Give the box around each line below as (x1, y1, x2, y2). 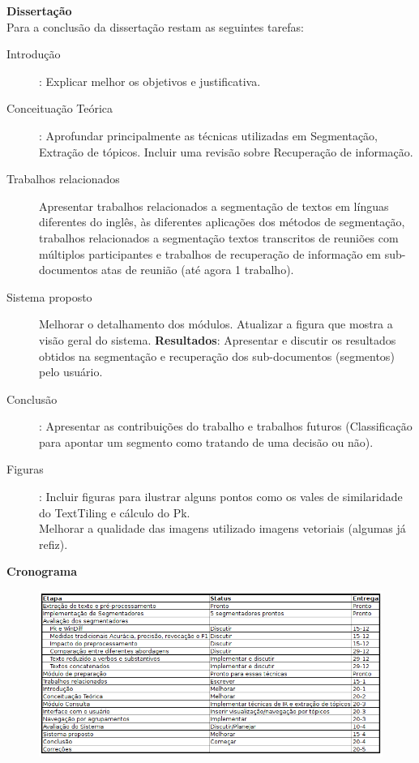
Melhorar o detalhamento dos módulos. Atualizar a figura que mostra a (39, 315, 393, 332)
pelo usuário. (39, 363, 103, 380)
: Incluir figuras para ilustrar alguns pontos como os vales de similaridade (39, 488, 403, 505)
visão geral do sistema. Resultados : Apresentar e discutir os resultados (39, 331, 396, 348)
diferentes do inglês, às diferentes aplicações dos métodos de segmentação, (39, 213, 405, 230)
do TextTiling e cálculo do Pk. (39, 504, 190, 521)
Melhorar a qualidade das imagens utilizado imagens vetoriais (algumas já (39, 520, 406, 537)
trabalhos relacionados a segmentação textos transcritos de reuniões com (39, 229, 399, 246)
